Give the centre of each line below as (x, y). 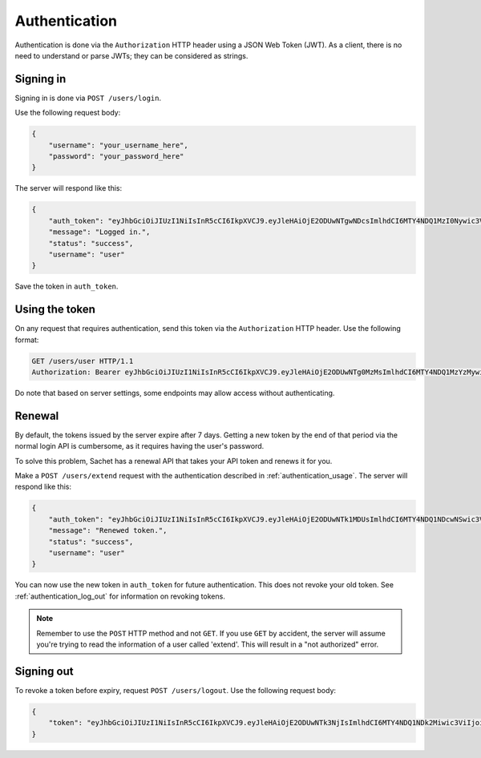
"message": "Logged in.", (99, 232)
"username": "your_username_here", (118, 145)
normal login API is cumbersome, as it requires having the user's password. (139, 446)
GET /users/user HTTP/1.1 (83, 361)
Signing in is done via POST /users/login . (88, 98)
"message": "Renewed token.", (108, 530)
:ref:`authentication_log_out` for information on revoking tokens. (120, 596)
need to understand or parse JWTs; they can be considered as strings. (131, 55)
